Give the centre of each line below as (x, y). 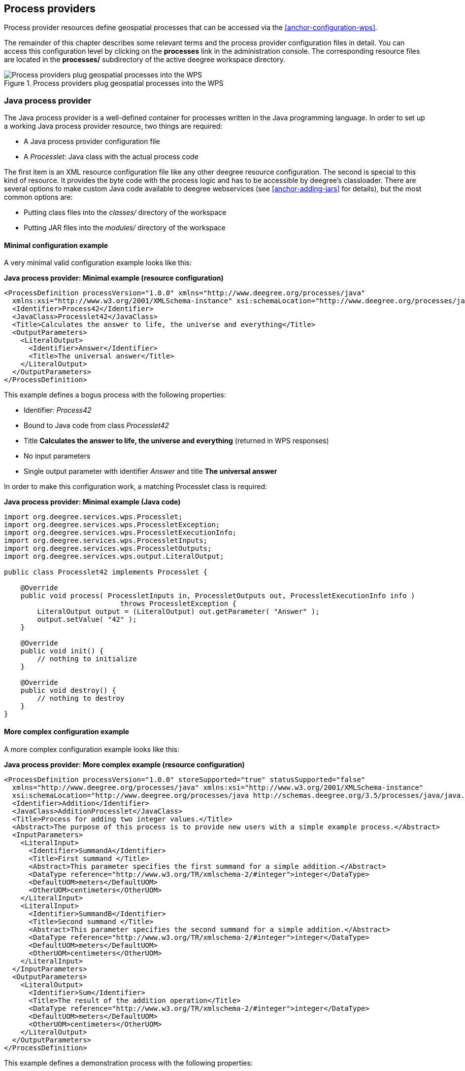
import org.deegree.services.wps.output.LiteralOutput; (114, 556)
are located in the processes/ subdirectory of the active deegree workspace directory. (145, 60)
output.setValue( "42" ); (87, 620)
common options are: (38, 197)
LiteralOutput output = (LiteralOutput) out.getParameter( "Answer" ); (178, 612)
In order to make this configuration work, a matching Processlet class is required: (135, 487)
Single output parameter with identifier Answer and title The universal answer (150, 471)
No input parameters (57, 456)
